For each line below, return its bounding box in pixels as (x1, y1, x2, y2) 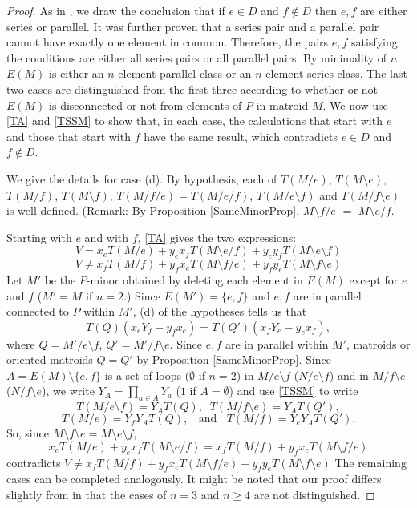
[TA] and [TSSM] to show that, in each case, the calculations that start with (6, 112, 383, 129)
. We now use (322, 96, 388, 113)
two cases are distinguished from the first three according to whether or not (6, 80, 379, 97)
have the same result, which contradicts (144, 127, 338, 144)
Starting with (6, 228, 72, 245)
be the (44, 271, 76, 288)
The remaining (334, 454, 407, 470)
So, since (6, 425, 49, 441)
